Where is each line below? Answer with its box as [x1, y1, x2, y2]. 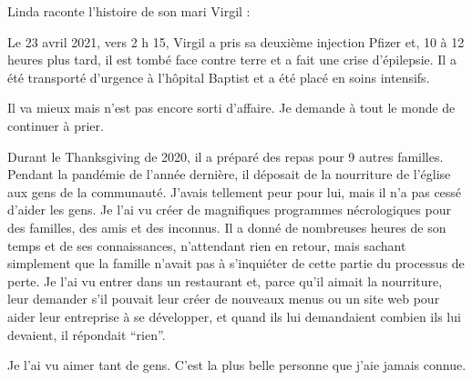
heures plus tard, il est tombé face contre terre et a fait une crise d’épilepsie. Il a [7, 50, 457, 69]
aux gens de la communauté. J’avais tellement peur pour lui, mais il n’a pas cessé [7, 182, 462, 201]
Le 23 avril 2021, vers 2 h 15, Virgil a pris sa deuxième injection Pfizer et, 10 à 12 [7, 32, 465, 51]
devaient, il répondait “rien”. [7, 325, 166, 344]
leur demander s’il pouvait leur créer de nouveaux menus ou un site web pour [7, 289, 440, 308]
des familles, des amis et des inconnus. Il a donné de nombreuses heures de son [7, 217, 446, 236]
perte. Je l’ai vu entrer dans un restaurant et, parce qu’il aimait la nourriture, [7, 271, 443, 290]
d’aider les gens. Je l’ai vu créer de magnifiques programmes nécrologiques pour [7, 200, 451, 219]
